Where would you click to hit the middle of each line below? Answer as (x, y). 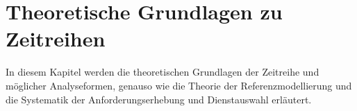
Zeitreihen (56, 39)
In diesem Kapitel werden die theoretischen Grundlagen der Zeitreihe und (163, 72)
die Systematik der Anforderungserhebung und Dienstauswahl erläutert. (159, 99)
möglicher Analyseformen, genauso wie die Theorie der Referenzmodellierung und (179, 85)
